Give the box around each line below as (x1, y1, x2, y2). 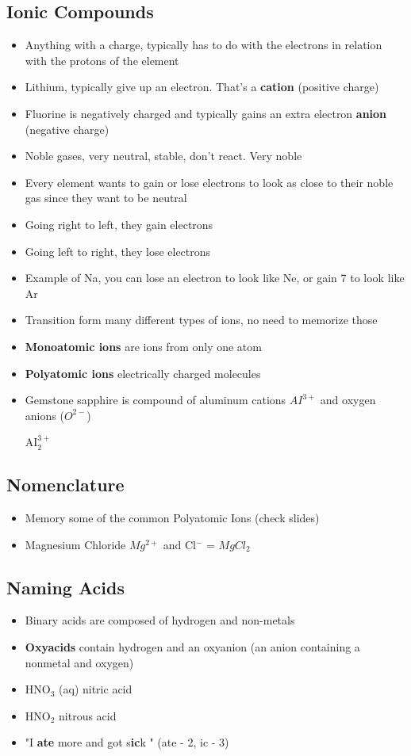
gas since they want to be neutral (25, 189, 187, 206)
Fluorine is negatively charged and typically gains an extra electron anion (25, 105, 387, 121)
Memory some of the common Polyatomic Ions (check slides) (25, 510, 320, 526)
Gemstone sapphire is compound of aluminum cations (25, 391, 286, 408)
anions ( (25, 407, 64, 423)
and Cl (163, 536, 196, 552)
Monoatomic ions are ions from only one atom (25, 338, 262, 354)
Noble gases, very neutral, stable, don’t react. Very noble (25, 147, 302, 164)
